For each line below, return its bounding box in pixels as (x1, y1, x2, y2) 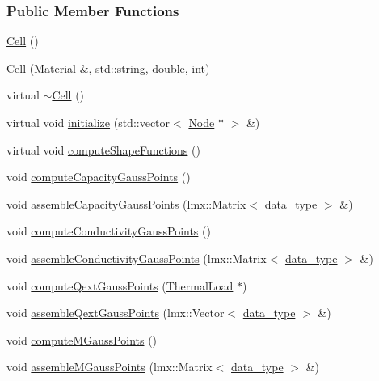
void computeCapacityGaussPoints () (6, 168, 191, 185)
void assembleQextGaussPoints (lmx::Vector (6, 304, 225, 321)
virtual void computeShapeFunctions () (6, 141, 200, 158)
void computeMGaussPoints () (6, 331, 158, 348)
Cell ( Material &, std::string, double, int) (6, 59, 210, 76)
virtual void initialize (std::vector (6, 114, 171, 130)
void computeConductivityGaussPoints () (6, 222, 211, 239)
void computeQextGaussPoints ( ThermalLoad (6, 277, 234, 294)
